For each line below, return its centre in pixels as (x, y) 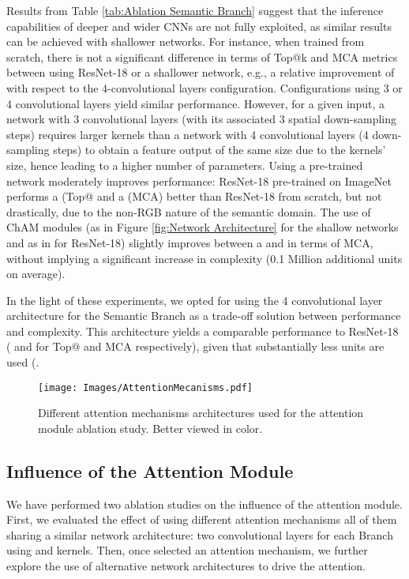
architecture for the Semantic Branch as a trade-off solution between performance (204, 316)
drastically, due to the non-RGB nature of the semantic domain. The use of (189, 211)
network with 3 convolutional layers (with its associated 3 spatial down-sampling (202, 119)
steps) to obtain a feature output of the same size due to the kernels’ (220, 150)
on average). (36, 274)
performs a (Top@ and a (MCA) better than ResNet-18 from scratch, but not (194, 196)
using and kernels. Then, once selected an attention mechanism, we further (187, 550)
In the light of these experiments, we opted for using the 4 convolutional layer (195, 300)
